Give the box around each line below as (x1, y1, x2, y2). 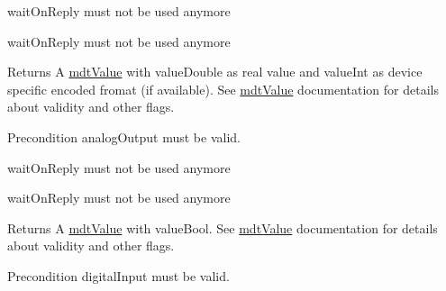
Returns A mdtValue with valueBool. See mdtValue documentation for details (7, 218, 438, 237)
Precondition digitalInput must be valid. (7, 266, 230, 285)
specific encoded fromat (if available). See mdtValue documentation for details (7, 79, 439, 98)
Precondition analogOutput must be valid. (7, 127, 241, 146)
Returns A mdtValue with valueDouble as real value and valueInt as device (7, 62, 423, 81)
